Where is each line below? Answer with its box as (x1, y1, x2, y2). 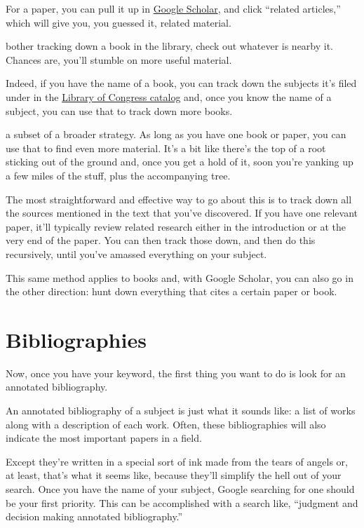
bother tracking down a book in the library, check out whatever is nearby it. (6, 39, 334, 53)
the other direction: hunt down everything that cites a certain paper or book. (6, 284, 337, 299)
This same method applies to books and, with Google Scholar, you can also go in (6, 270, 353, 285)
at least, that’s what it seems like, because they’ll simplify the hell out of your (6, 468, 342, 482)
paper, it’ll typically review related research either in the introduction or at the (6, 219, 346, 233)
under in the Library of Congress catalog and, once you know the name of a (6, 89, 332, 104)
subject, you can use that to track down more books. (6, 103, 233, 118)
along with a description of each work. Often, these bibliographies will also (6, 417, 326, 431)
